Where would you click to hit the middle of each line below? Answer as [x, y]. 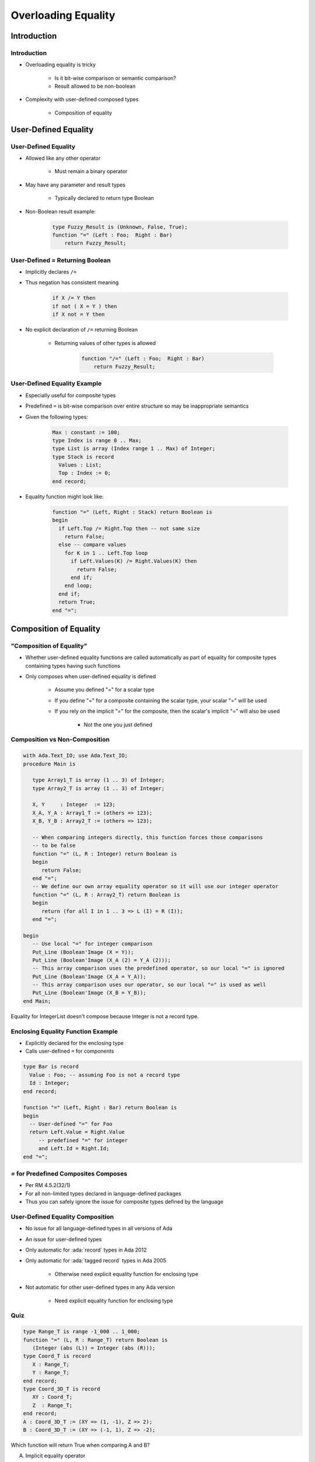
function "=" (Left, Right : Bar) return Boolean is [100, 1108]
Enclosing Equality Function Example [64, 1031]
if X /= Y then [74, 298]
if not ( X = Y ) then [85, 306]
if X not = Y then [78, 315]
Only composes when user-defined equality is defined [91, 677]
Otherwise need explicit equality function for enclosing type [126, 1274]
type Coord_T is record [57, 1356]
